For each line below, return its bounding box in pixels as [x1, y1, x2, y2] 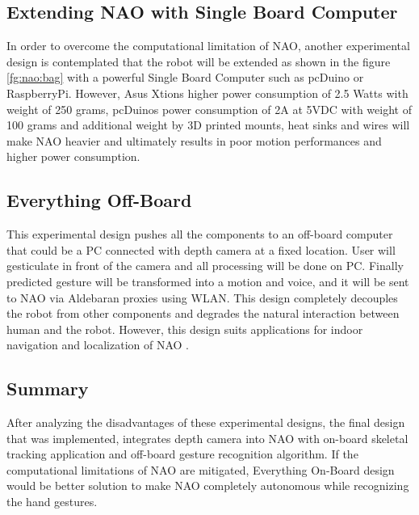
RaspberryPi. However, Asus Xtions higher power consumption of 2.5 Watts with [6, 84, 409, 101]
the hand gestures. [6, 493, 98, 510]
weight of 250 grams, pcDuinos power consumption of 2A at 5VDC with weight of [6, 100, 412, 117]
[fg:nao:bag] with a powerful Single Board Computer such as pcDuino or [6, 69, 364, 86]
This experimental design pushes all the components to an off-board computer [6, 226, 393, 243]
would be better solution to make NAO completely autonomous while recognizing [6, 477, 409, 494]
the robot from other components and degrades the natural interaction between [6, 305, 400, 322]
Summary [6, 376, 89, 401]
